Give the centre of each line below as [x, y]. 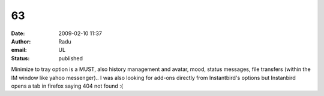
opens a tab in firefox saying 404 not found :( [67, 86]
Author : [21, 41]
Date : [18, 33]
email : [19, 50]
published [71, 58]
